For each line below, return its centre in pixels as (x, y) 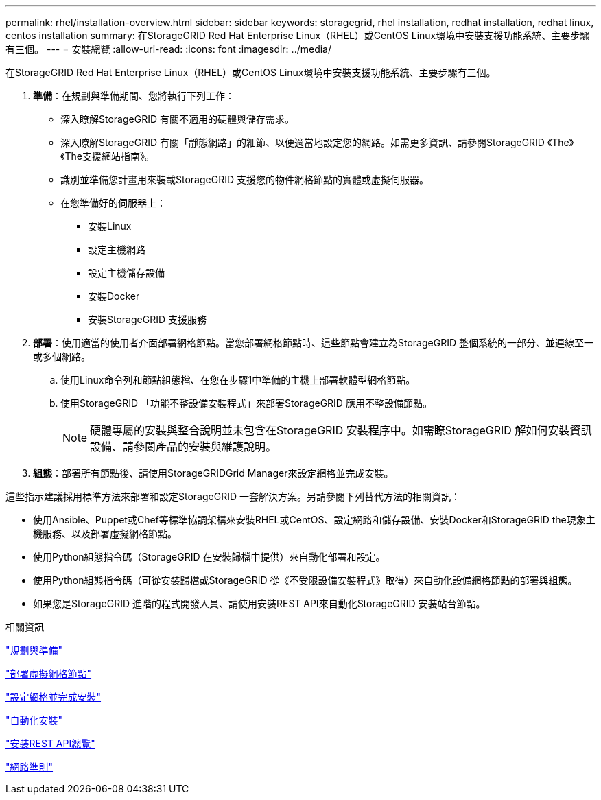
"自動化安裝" (34, 720)
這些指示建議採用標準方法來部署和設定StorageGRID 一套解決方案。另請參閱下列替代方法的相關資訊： (233, 496)
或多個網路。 (62, 356)
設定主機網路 (117, 249)
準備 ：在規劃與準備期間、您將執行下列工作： (134, 96)
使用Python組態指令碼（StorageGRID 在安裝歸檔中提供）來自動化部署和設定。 (209, 557)
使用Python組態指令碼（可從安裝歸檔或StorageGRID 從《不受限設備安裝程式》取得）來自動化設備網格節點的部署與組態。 (305, 580)
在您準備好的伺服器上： (113, 203)
